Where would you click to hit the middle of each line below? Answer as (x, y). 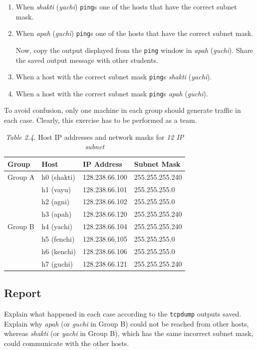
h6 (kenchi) (59, 251)
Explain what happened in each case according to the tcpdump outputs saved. (123, 313)
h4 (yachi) (57, 226)
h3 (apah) (57, 214)
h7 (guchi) (57, 263)
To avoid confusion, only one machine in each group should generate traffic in (123, 110)
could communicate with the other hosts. (67, 343)
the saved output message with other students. (87, 60)
